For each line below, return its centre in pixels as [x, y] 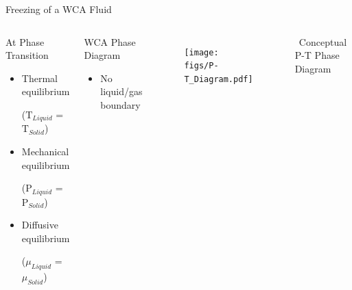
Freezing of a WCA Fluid [59, 9]
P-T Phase [317, 55]
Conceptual [323, 41]
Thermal [39, 78]
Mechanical [45, 151]
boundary [120, 104]
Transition [27, 55]
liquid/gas [121, 91]
